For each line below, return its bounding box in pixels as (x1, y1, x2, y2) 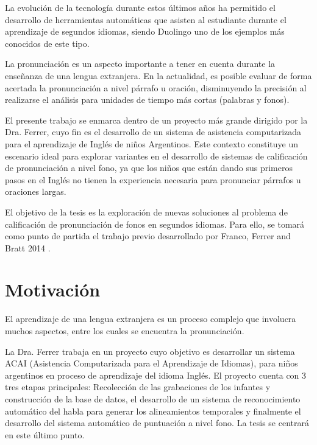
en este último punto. (5, 428, 85, 441)
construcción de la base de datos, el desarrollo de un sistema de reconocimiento (5, 392, 301, 405)
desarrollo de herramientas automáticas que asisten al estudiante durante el (5, 13, 287, 26)
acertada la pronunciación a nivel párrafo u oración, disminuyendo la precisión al (5, 81, 307, 94)
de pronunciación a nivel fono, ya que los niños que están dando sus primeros (5, 161, 293, 174)
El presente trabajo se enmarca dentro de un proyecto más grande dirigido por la (5, 113, 308, 126)
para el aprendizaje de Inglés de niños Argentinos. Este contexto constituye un (5, 137, 298, 150)
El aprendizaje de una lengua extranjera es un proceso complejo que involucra (5, 312, 296, 325)
